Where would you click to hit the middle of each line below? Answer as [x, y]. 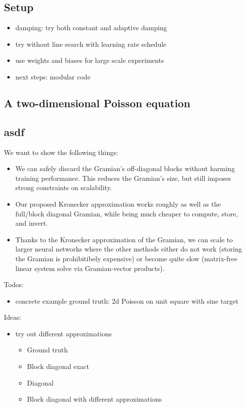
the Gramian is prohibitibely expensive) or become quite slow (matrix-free [126, 258]
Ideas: [13, 317]
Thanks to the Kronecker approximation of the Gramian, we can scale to [124, 239]
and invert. [32, 223]
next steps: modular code [53, 76]
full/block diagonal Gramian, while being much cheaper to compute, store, [127, 213]
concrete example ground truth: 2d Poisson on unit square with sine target [127, 300]
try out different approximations [64, 333]
